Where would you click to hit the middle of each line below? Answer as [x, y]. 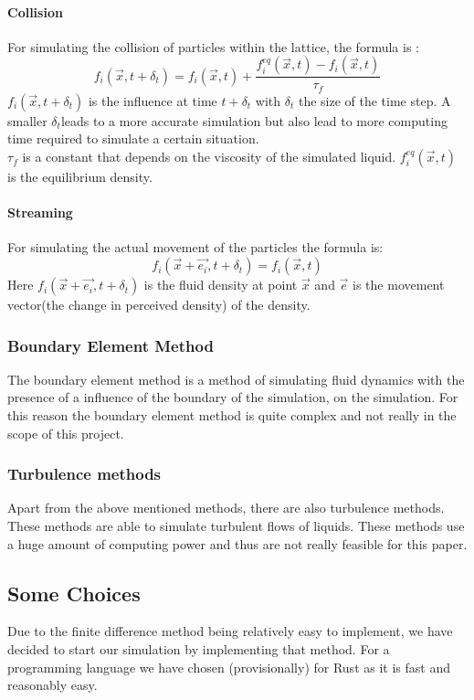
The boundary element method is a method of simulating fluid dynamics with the [236, 379]
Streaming [40, 212]
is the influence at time [153, 100]
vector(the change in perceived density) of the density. [159, 305]
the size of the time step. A [374, 100]
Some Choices [74, 593]
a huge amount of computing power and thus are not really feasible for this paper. [237, 543]
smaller [27, 120]
